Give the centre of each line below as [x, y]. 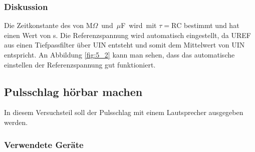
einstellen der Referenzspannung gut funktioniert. [80, 64]
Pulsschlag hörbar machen [73, 91]
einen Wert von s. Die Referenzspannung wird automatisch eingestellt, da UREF [127, 35]
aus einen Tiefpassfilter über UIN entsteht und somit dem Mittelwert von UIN [124, 45]
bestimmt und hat [212, 25]
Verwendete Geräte [44, 144]
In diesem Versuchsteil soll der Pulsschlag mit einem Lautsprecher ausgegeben [124, 112]
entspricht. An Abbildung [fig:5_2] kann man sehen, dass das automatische [119, 54]
